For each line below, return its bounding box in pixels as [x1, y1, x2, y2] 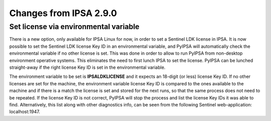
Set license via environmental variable [9, 22, 140, 31]
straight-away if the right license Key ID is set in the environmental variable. [9, 64, 166, 70]
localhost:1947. [9, 108, 40, 115]
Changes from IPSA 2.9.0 [9, 8, 117, 19]
